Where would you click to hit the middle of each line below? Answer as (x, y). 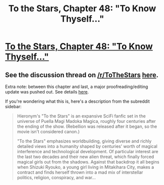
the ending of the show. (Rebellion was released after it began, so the (87, 126)
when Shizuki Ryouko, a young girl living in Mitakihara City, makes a (85, 167)
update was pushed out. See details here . (47, 92)
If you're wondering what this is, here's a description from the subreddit (78, 101)
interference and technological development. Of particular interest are (88, 151)
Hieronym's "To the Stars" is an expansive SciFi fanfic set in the (81, 116)
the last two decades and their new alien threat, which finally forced (85, 157)
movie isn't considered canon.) (48, 132)
